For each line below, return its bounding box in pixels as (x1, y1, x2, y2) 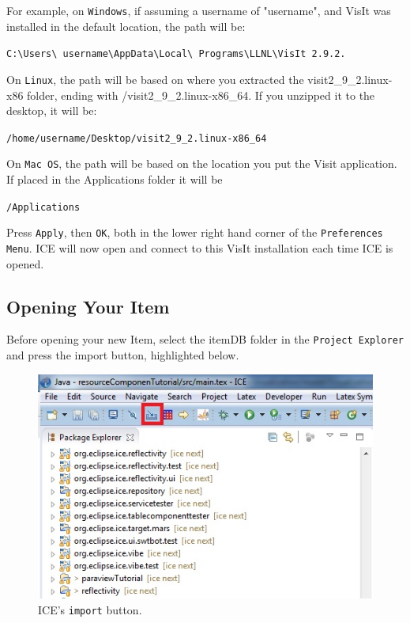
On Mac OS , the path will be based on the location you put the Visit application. (6, 155, 397, 172)
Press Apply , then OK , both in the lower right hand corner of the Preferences (6, 224, 383, 241)
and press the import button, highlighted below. (6, 347, 239, 363)
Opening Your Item (6, 294, 170, 318)
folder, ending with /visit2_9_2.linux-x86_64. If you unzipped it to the (27, 86, 375, 103)
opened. (6, 255, 44, 272)
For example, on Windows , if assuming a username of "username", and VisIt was (6, 2, 391, 18)
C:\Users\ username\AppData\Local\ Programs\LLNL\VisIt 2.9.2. (6, 48, 346, 60)
